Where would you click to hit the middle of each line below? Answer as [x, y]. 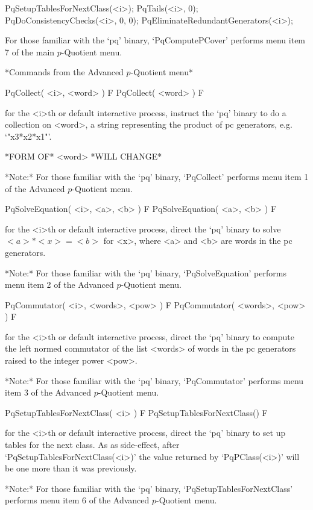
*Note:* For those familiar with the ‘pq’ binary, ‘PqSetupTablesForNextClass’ [149, 488]
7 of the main [30, 51]
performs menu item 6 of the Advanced [77, 500]
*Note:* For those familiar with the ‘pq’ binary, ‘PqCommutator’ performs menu [154, 380]
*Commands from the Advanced [64, 72]
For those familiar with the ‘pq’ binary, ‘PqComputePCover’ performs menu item [155, 40]
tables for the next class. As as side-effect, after [92, 445]
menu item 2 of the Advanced [59, 285]
